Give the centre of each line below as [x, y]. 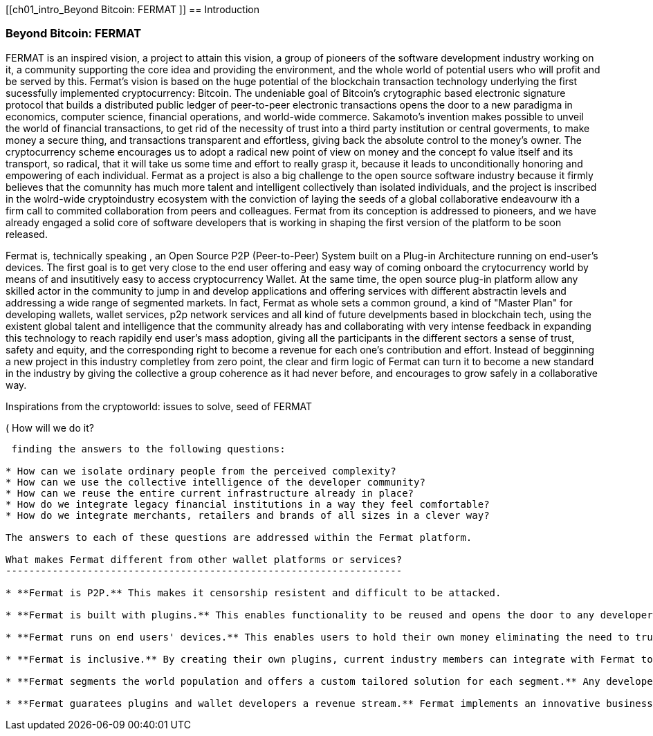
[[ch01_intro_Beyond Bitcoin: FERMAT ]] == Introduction [133, 9]
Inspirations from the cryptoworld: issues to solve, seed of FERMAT [159, 406]
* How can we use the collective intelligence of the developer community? [215, 482]
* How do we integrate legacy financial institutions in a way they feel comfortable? [248, 504]
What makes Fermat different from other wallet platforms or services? [204, 559]
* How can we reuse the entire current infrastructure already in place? [210, 493]
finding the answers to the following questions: [148, 449]
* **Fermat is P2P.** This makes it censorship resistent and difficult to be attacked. [254, 592]
